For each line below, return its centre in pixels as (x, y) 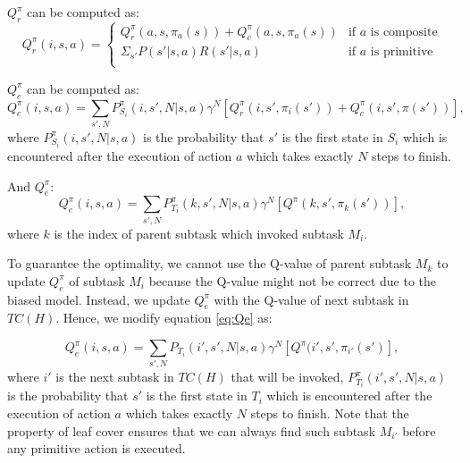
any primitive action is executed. (97, 448)
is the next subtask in (115, 377)
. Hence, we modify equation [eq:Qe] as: (164, 318)
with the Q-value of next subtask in (311, 299)
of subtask (97, 280)
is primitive (402, 52)
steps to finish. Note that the (330, 413)
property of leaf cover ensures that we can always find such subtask (192, 430)
